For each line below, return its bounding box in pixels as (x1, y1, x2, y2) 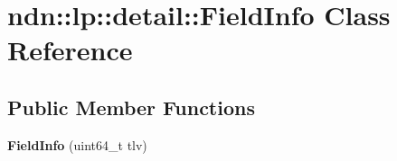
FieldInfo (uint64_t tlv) (7, 135, 147, 154)
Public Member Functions (7, 93, 255, 121)
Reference (7, 31, 133, 68)
